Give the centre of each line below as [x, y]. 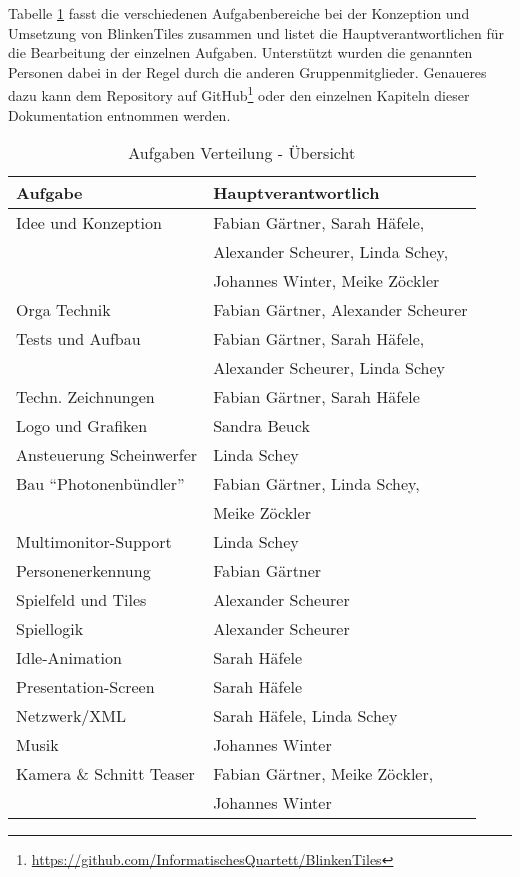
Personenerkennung [83, 571]
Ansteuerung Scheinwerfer [107, 455]
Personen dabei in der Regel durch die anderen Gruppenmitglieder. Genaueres [247, 71]
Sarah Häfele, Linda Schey [305, 716]
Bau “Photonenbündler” [100, 484]
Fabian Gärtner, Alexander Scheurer [340, 310]
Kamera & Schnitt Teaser [105, 774]
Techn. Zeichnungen [85, 397]
